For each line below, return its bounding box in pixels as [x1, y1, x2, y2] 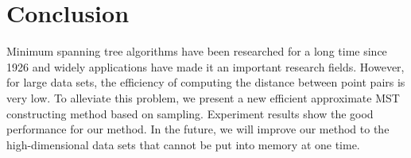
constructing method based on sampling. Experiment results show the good [6, 105, 374, 121]
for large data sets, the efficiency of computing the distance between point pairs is [6, 74, 405, 91]
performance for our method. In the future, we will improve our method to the [6, 121, 390, 137]
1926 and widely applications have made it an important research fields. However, [6, 58, 405, 75]
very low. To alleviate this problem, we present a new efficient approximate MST [6, 89, 400, 106]
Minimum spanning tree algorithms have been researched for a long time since [6, 43, 387, 60]
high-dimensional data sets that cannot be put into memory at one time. [6, 136, 360, 152]
